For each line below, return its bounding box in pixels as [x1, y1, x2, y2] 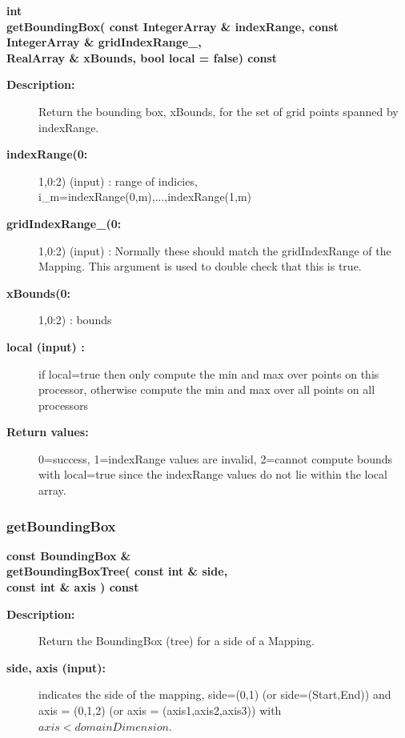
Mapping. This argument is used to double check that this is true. [38, 258, 362, 275]
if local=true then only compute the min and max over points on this [38, 365, 379, 382]
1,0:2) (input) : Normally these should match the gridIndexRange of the [38, 242, 391, 259]
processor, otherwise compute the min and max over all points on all [38, 381, 375, 398]
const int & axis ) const [6, 579, 139, 596]
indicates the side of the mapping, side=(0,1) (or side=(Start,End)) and [38, 686, 391, 703]
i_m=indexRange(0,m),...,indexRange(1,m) [38, 188, 252, 205]
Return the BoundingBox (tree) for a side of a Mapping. [38, 632, 315, 649]
